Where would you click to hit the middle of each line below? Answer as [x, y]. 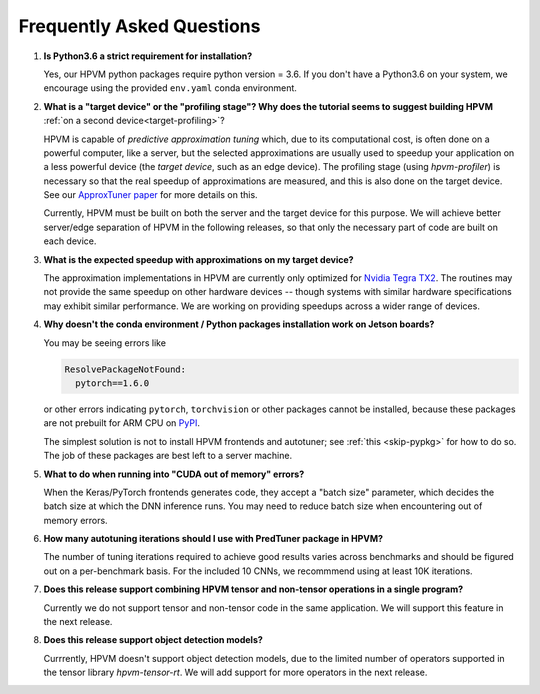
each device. [70, 241]
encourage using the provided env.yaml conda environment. [170, 88]
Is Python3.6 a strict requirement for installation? [148, 56]
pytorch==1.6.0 [112, 383]
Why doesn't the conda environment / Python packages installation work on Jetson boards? [239, 324]
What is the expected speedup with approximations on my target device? [198, 259]
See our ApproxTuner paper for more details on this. [151, 195]
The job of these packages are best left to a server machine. [168, 456]
